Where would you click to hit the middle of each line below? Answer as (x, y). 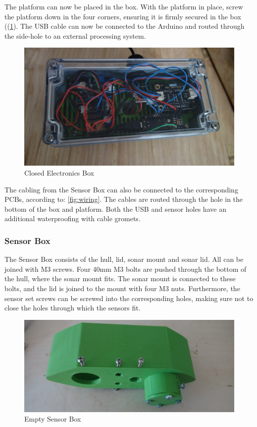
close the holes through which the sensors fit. (73, 308)
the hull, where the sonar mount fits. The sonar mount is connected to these (120, 278)
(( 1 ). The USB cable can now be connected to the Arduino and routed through (125, 26)
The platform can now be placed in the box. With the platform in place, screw (124, 6)
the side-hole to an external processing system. (75, 35)
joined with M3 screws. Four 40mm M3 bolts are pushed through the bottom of (126, 269)
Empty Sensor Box (53, 419)
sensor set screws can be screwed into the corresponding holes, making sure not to (129, 298)
